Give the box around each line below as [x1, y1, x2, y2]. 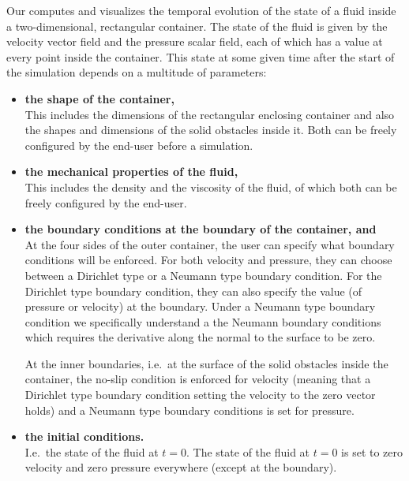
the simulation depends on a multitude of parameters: [6, 64, 267, 80]
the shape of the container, [24, 90, 174, 106]
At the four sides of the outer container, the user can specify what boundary [24, 236, 395, 252]
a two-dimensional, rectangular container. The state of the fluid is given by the [6, 17, 388, 34]
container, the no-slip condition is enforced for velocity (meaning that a [24, 371, 371, 387]
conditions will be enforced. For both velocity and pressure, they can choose [24, 252, 392, 268]
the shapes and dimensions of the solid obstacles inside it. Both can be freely [24, 121, 397, 138]
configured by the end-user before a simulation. [24, 136, 253, 153]
